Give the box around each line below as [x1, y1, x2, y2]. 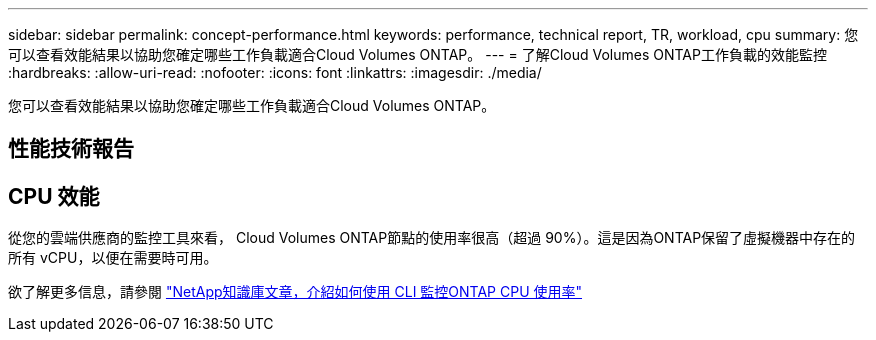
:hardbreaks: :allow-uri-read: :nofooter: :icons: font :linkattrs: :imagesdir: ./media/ [8, 64, 542, 81]
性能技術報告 [8, 136, 134, 162]
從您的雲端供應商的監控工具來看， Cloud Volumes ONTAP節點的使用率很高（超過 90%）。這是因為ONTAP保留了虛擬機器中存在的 [8, 229, 856, 247]
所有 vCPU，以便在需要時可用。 [8, 249, 218, 267]
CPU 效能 [8, 183, 100, 209]
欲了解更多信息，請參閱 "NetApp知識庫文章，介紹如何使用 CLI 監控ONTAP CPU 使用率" [8, 283, 583, 301]
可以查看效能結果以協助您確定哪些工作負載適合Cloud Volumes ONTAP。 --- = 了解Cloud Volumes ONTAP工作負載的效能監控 [8, 46, 827, 63]
